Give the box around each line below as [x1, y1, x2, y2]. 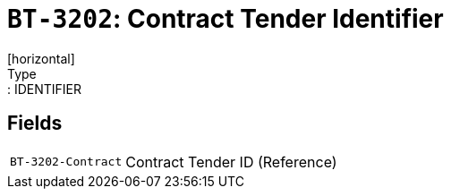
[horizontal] [7, 50, 75, 66]
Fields [7, 112, 63, 135]
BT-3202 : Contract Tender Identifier [7, 4, 444, 34]
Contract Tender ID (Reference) [125, 152, 337, 171]
